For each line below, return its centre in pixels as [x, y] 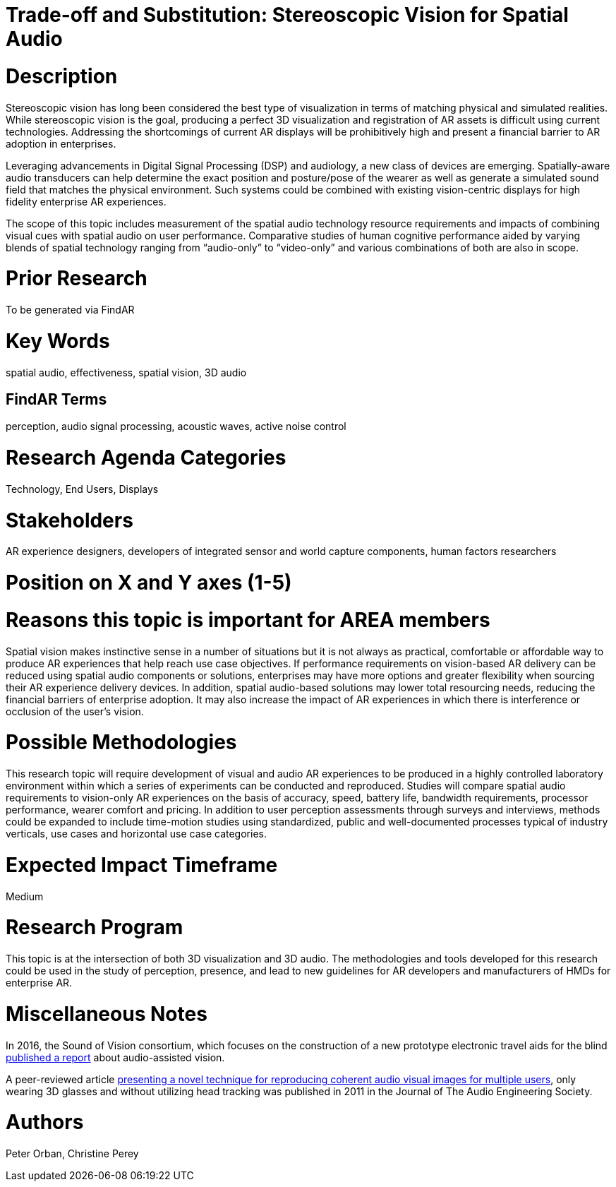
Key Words [58, 341]
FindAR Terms [56, 399]
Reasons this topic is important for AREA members [248, 620]
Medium [25, 896]
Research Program [95, 927]
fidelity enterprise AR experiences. [86, 201]
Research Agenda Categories [146, 458]
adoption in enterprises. [61, 143]
